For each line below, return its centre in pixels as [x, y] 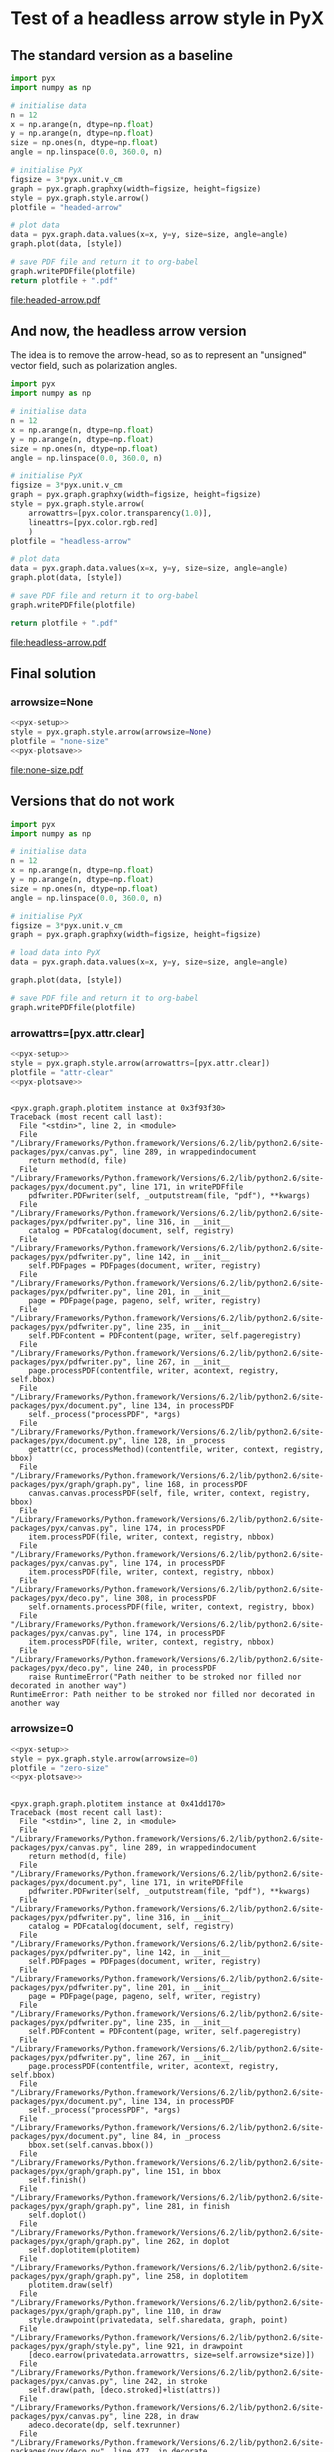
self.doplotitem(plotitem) [84, 2250]
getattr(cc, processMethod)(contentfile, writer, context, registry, [176, 1450]
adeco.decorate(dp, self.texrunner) [105, 2425]
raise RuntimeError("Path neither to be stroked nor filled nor [165, 1677]
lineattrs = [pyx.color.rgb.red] [93, 522]
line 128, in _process [178, 1441]
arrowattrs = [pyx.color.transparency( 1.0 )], [120, 513]
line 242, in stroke [164, 2382]
